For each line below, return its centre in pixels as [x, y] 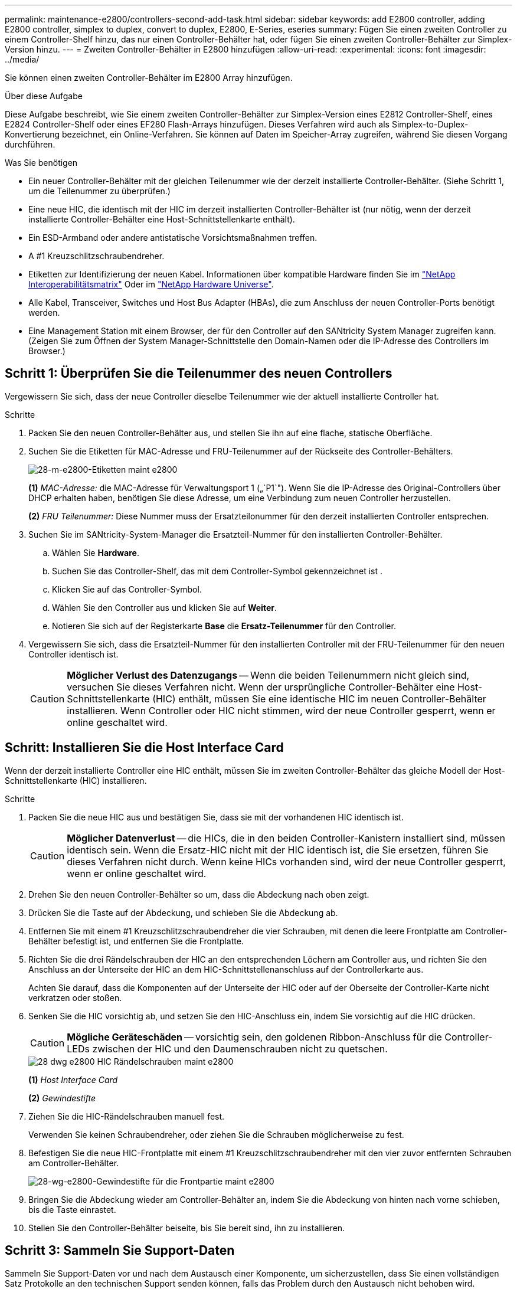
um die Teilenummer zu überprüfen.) [99, 191]
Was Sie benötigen [41, 163]
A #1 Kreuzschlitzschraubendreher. [96, 256]
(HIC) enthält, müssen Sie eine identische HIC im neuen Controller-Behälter [319, 699]
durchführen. [30, 144]
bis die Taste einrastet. [72, 1209]
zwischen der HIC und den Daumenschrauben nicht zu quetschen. [240, 1048]
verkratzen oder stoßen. [75, 997]
